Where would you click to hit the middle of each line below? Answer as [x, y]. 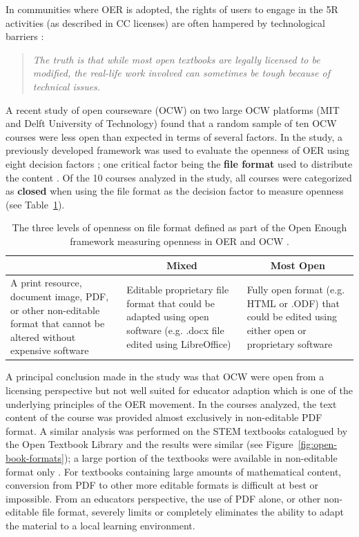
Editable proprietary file [178, 290]
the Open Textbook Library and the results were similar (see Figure [149, 444]
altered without [43, 336]
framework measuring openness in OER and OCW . [179, 241]
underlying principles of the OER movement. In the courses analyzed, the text [171, 403]
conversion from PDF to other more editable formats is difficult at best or [162, 485]
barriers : [25, 36]
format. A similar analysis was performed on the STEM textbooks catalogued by [177, 430]
